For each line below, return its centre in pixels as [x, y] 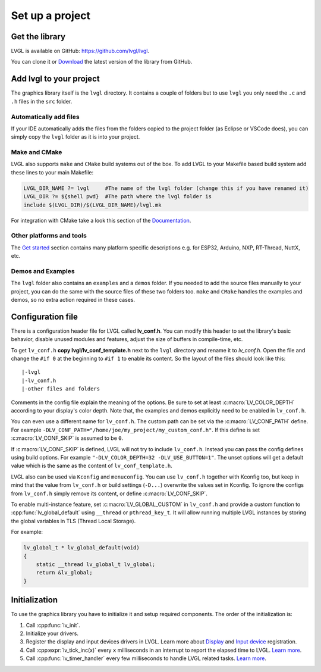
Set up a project [51, 15]
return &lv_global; [64, 573]
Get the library [38, 37]
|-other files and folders [61, 389]
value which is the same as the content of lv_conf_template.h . [92, 466]
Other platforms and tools [49, 236]
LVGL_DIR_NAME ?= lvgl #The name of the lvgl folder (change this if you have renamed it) [166, 188]
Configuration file [45, 316]
